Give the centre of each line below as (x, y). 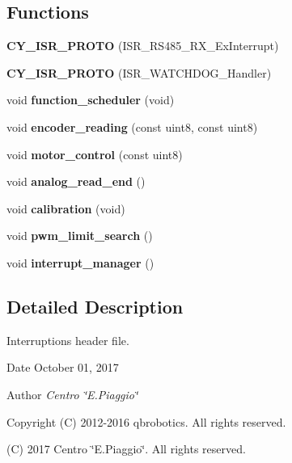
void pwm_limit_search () (80, 236)
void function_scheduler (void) (91, 100)
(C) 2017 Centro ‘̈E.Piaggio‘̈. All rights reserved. (126, 449)
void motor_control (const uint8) (95, 154)
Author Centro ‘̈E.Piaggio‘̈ (72, 394)
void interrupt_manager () (80, 262)
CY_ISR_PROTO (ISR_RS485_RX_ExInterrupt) (143, 46)
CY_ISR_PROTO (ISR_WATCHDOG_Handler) (139, 72)
